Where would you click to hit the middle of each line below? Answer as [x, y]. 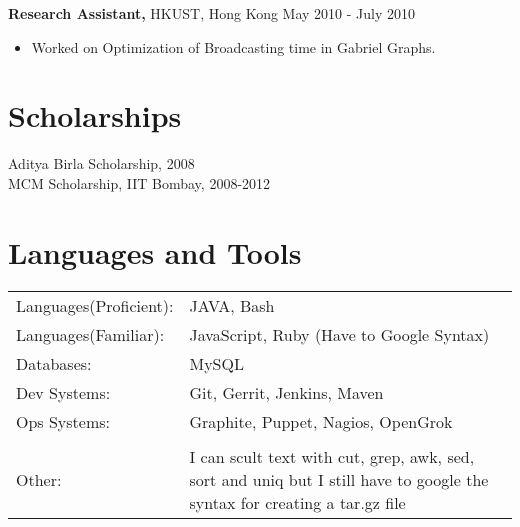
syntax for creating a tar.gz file [297, 502]
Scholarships [95, 115]
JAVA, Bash [232, 305]
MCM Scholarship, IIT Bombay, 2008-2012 [139, 182]
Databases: [54, 363]
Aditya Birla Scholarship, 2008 [101, 163]
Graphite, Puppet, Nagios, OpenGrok [321, 421]
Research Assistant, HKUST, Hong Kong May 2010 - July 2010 [211, 13]
